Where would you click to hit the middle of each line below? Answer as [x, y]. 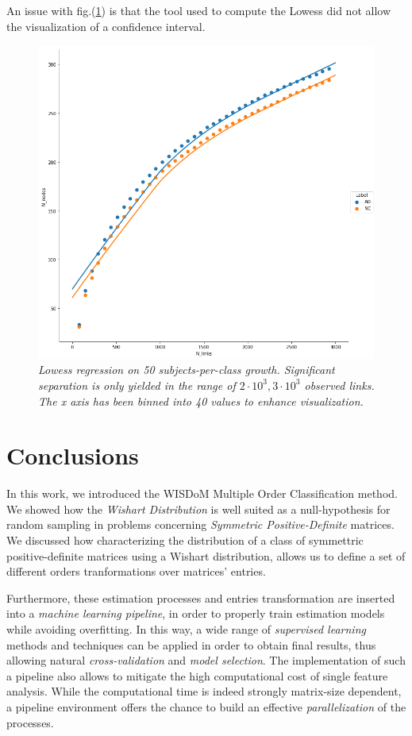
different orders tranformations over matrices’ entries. [136, 571]
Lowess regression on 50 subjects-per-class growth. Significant [187, 370]
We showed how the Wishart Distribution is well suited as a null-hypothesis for [198, 509]
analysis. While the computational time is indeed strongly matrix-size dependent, [204, 691]
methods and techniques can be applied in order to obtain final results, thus [191, 644]
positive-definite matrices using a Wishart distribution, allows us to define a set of [206, 555]
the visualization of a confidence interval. [106, 26]
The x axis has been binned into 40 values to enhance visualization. [201, 401]
